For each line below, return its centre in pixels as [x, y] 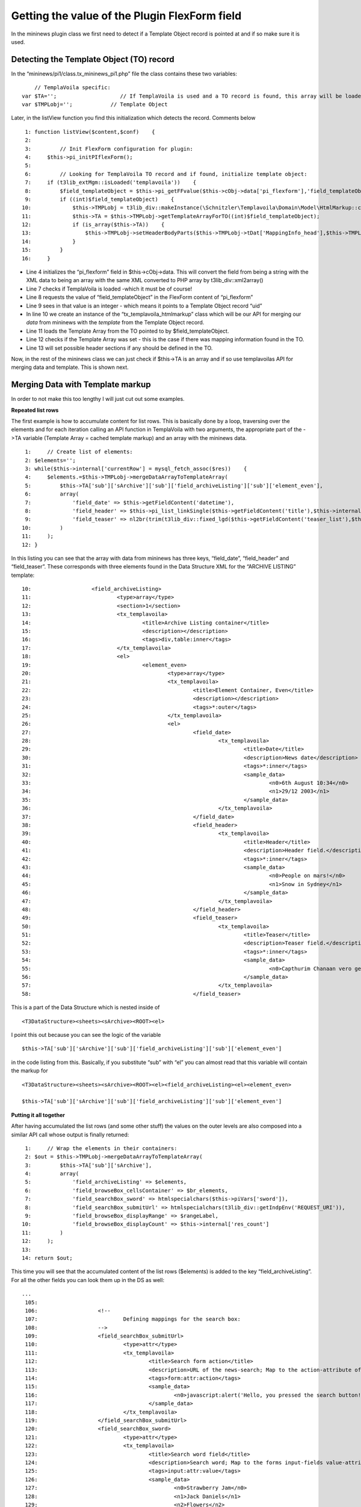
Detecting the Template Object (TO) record [93, 59]
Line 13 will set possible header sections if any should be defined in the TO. [119, 348]
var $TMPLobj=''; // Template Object [95, 105]
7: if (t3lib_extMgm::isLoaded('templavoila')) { [111, 183]
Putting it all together [38, 1115]
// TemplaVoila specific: [73, 88]
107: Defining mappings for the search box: [133, 1319]
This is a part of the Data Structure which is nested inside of [85, 1007]
